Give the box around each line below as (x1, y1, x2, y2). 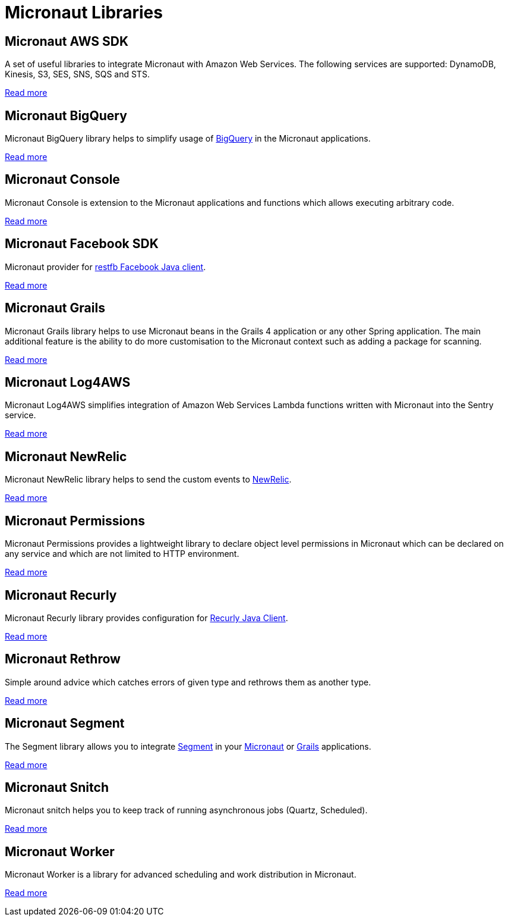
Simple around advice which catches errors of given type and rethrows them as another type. (5, 676, 371, 687)
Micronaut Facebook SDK (5, 236, 159, 252)
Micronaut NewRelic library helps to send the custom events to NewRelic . (5, 474, 292, 485)
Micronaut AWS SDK (5, 33, 129, 49)
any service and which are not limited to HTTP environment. (5, 549, 239, 559)
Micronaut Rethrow (5, 651, 121, 667)
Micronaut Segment (5, 716, 125, 731)
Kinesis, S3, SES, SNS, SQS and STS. (5, 69, 150, 80)
